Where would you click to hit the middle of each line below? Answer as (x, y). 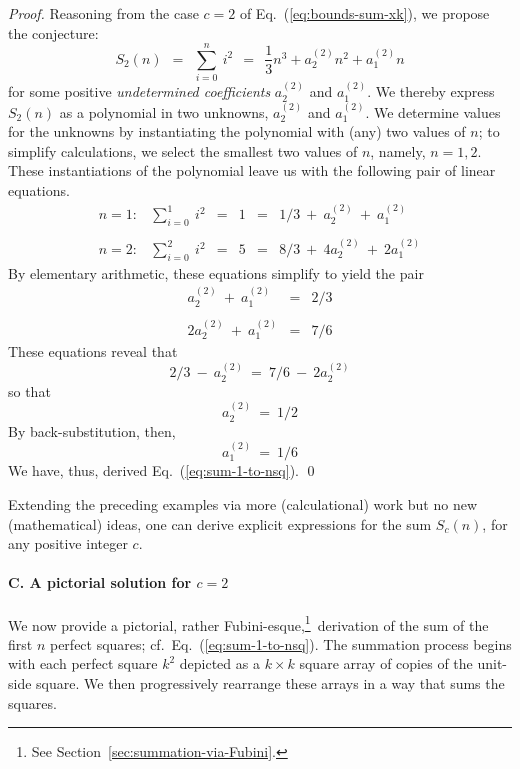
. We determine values (433, 111)
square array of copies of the (386, 663)
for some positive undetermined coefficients (139, 91)
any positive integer (68, 543)
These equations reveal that (93, 350)
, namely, (398, 150)
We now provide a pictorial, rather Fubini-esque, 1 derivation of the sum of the (248, 623)
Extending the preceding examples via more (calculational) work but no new (243, 504)
